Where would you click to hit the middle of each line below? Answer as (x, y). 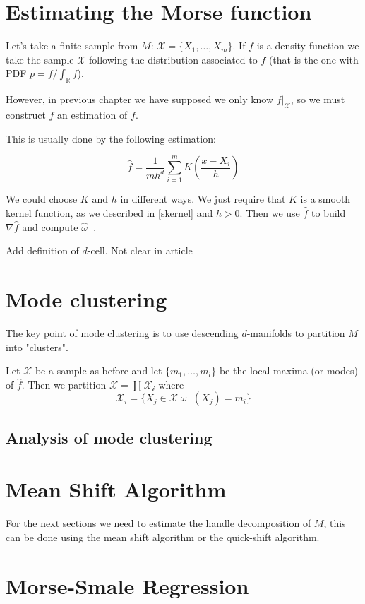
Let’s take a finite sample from (72, 46)
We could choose (42, 199)
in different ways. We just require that (203, 199)
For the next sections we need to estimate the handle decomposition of (158, 523)
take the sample (40, 59)
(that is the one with (313, 59)
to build (329, 213)
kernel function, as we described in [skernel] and (109, 213)
